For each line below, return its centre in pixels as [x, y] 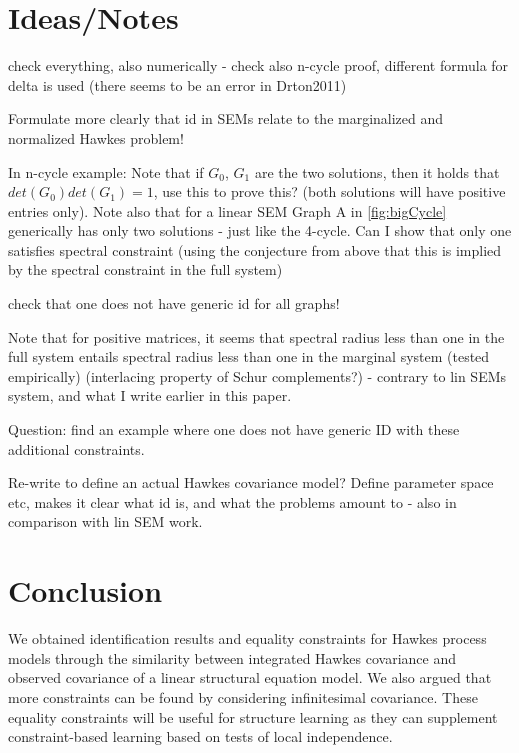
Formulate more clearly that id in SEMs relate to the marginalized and [226, 118]
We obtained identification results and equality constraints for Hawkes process [247, 638]
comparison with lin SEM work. [105, 521]
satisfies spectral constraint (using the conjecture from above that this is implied [255, 249]
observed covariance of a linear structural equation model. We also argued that [250, 677]
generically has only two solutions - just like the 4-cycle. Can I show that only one [260, 230]
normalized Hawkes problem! [96, 137]
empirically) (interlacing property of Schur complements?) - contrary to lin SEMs [257, 375]
